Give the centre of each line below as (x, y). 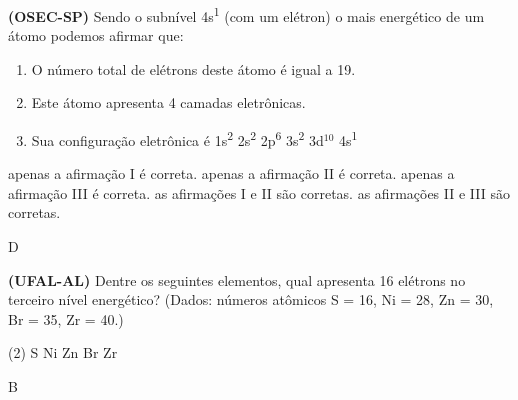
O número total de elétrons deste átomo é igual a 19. (193, 68)
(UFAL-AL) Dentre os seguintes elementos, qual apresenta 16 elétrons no (237, 279)
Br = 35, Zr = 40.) (66, 318)
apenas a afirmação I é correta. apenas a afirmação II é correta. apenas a (231, 173)
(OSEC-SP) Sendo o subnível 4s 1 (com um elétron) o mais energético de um (246, 14)
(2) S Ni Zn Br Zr (63, 352)
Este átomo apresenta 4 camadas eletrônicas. (168, 102)
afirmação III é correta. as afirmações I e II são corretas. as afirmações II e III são (259, 192)
